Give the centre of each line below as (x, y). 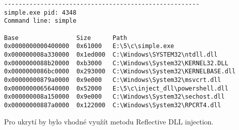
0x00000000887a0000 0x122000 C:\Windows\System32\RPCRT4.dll (113, 105)
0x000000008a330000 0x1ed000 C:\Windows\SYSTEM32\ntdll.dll (111, 54)
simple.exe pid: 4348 (40, 12)
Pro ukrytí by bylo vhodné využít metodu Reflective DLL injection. (109, 121)
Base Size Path (66, 38)
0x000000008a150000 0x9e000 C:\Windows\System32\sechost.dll (114, 97)
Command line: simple (40, 21)
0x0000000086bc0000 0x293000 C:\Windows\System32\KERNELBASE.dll (120, 72)
